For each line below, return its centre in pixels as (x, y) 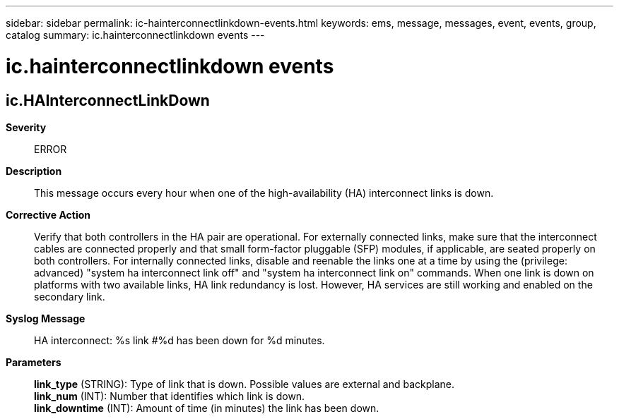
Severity (26, 127)
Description (34, 171)
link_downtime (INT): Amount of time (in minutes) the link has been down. (207, 408)
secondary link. (70, 296)
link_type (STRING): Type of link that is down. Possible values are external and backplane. (244, 384)
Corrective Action (48, 214)
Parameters (34, 362)
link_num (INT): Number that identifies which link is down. (170, 396)
